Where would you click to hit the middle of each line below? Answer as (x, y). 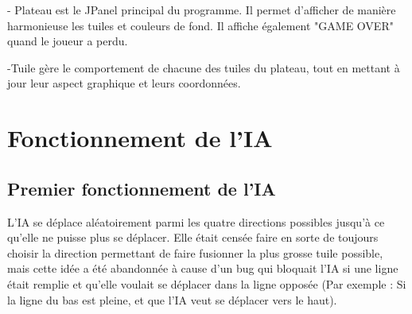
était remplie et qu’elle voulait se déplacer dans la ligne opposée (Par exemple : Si (207, 283)
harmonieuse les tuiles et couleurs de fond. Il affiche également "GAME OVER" (200, 25)
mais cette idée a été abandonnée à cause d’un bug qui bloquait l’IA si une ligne (203, 268)
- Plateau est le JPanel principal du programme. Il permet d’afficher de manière (202, 10)
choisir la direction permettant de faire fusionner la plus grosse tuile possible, (195, 252)
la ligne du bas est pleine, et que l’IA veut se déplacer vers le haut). (172, 299)
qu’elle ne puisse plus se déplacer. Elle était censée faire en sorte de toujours (193, 237)
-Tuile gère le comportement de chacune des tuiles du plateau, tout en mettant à (204, 67)
